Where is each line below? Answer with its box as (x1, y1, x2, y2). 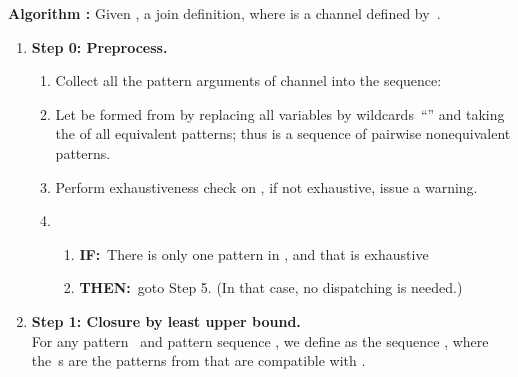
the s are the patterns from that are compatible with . (31, 350, 366, 371)
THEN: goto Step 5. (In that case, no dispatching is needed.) (79, 277, 463, 298)
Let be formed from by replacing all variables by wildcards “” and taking (55, 103, 505, 124)
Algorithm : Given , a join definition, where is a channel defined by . (8, 3, 441, 23)
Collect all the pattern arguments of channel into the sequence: (55, 70, 442, 91)
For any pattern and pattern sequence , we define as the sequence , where (31, 330, 489, 351)
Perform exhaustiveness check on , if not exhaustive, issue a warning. (55, 176, 478, 197)
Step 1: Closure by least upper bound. (31, 310, 301, 331)
